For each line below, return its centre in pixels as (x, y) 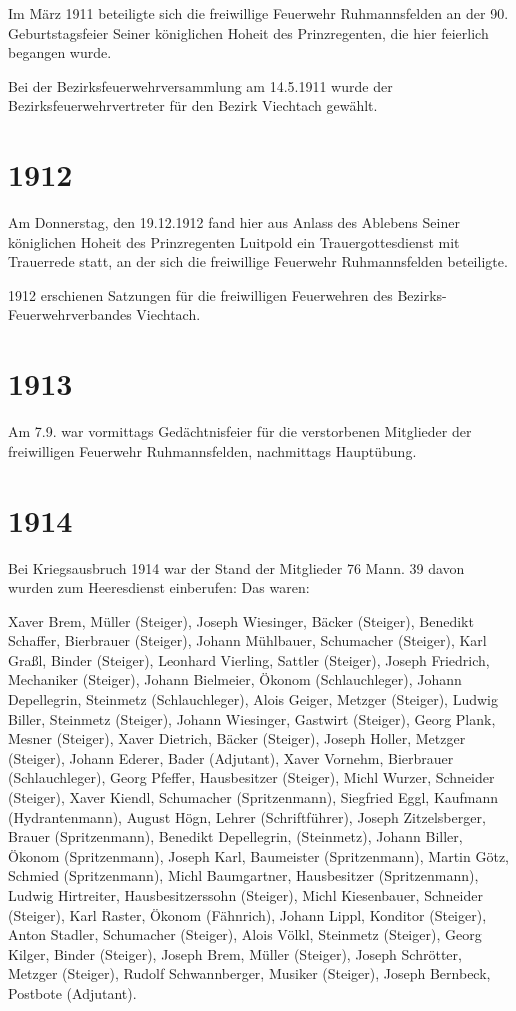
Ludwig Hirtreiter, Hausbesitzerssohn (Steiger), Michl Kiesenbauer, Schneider (245, 895)
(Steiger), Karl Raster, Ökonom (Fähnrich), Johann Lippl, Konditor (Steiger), (247, 914)
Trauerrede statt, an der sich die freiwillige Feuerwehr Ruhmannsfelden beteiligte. (258, 261)
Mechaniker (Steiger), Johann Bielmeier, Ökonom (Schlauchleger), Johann (235, 679)
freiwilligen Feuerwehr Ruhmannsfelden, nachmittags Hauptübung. (212, 450)
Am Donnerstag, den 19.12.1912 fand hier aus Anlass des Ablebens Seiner (234, 222)
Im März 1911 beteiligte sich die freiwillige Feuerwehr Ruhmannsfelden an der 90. (258, 13)
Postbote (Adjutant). (72, 992)
